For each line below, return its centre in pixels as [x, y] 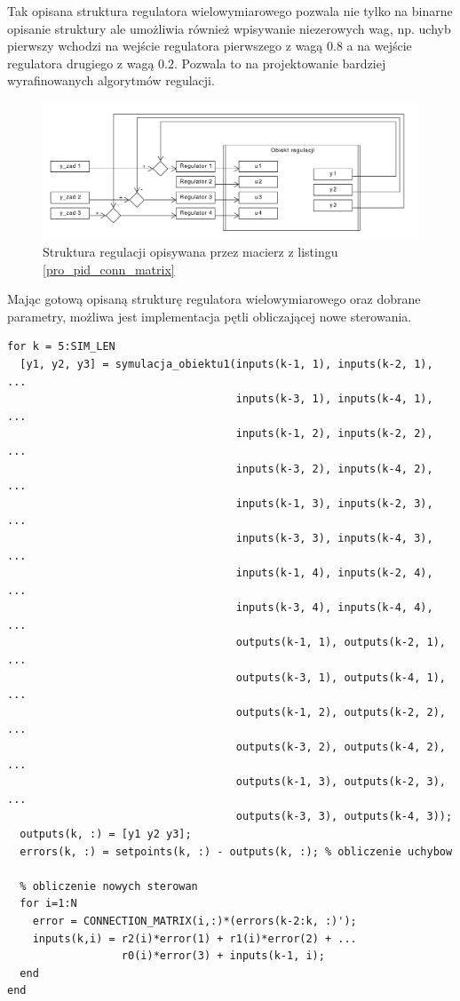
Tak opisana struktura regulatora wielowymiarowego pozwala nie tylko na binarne [230, 11]
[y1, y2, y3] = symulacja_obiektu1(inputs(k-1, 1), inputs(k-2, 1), [226, 364]
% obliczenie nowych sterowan [109, 886]
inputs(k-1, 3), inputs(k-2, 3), [334, 503]
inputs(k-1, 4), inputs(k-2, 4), [334, 573]
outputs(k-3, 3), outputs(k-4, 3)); [344, 817]
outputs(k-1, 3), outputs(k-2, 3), [341, 782]
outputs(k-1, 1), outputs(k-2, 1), [341, 643]
